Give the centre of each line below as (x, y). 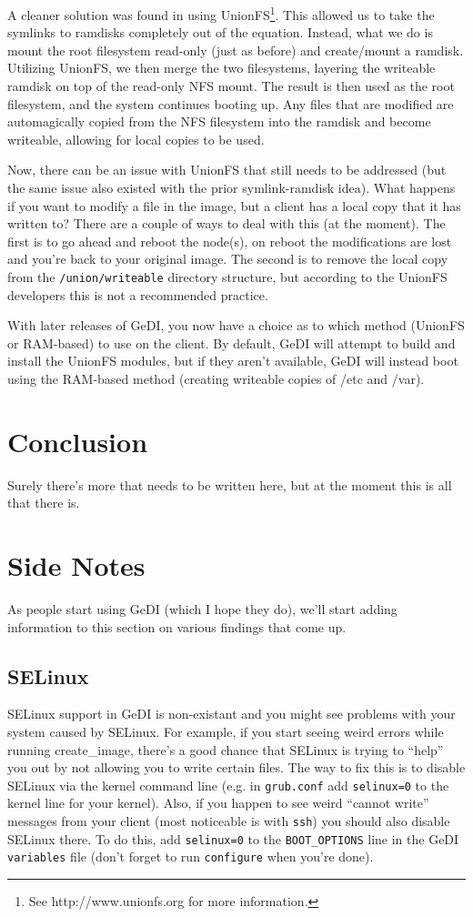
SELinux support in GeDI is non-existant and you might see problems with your (231, 714)
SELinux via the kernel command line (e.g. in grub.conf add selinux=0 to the (228, 785)
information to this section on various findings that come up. (177, 626)
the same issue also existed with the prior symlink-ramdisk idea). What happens (231, 187)
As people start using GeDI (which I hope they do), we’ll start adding (202, 609)
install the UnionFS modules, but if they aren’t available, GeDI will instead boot (233, 361)
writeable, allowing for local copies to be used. (136, 139)
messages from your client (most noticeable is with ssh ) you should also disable (229, 821)
